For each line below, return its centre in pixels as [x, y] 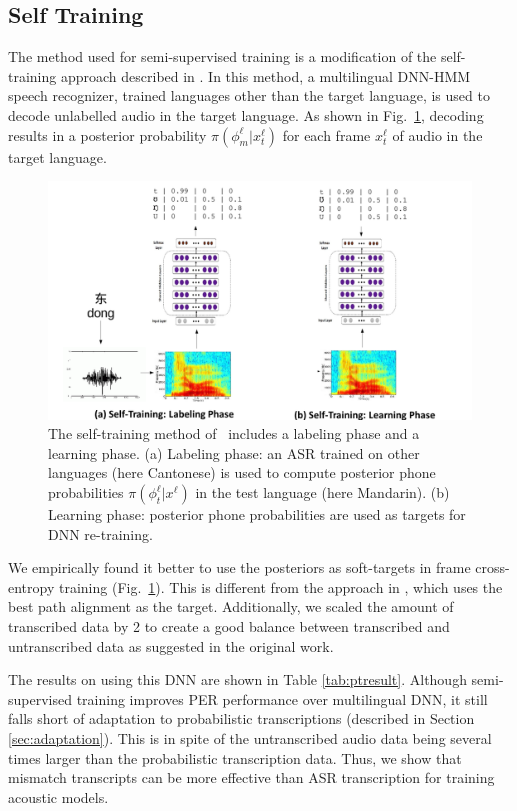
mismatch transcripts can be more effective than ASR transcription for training [251, 777]
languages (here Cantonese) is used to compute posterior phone [242, 472]
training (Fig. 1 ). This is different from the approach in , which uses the [280, 586]
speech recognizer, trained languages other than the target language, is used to [249, 95]
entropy [31, 586]
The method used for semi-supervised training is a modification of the [222, 56]
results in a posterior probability [107, 134]
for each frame [326, 134]
